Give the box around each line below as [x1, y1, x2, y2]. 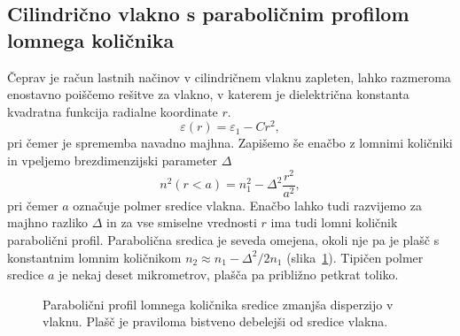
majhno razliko [7, 213, 89, 232]
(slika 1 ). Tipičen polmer [286, 248, 424, 266]
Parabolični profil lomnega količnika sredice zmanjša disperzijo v [43, 294, 394, 313]
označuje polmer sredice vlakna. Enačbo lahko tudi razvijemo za [73, 195, 422, 214]
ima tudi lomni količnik [270, 213, 398, 232]
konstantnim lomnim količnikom [7, 248, 182, 266]
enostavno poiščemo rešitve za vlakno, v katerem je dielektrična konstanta [7, 85, 409, 103]
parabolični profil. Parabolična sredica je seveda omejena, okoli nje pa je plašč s [7, 230, 440, 248]
